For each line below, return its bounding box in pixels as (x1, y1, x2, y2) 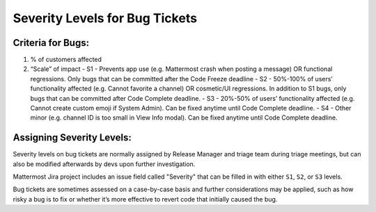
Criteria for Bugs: (13, 37, 90, 49)
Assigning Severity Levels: (13, 132, 132, 144)
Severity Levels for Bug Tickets (13, 10, 198, 26)
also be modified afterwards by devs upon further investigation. (13, 160, 196, 168)
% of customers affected (30, 56, 102, 64)
